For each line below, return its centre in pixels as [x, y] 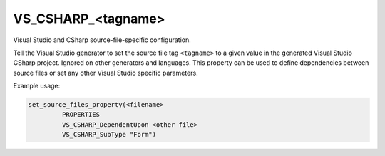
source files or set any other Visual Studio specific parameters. [106, 73]
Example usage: [37, 86]
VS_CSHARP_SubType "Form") [109, 135]
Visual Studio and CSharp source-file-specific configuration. [102, 40]
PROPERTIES [81, 115]
